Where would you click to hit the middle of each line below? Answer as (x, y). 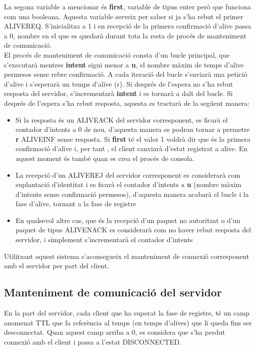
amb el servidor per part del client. (57, 266)
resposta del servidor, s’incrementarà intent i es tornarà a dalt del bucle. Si (118, 93)
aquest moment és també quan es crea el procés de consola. (105, 158)
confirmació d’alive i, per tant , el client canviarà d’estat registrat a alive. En (131, 148)
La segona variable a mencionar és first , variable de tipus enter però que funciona (128, 6)
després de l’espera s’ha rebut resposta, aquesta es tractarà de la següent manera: (127, 103)
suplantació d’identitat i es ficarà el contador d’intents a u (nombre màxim (128, 184)
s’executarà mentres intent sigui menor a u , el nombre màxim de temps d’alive (124, 64)
